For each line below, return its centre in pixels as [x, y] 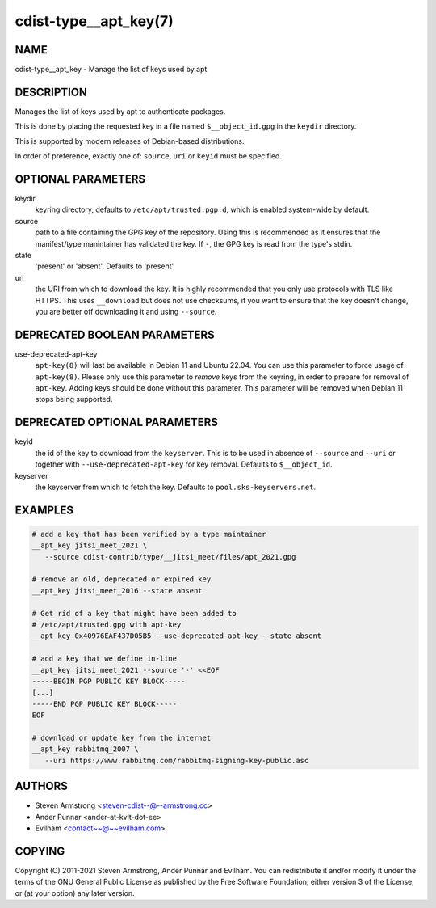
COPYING [40, 851]
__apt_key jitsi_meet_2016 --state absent [117, 591]
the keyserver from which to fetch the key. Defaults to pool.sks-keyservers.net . [176, 487]
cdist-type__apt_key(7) [94, 21]
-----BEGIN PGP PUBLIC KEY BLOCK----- [109, 681]
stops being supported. [74, 399]
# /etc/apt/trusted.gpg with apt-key [107, 625]
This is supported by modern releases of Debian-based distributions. [130, 141]
